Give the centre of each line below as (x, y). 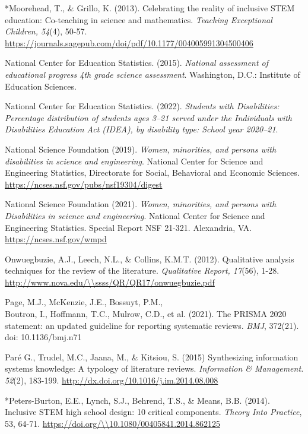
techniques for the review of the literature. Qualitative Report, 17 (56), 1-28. (142, 270)
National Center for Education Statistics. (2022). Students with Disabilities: (142, 106)
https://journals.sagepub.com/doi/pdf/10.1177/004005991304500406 (129, 42)
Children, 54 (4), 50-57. (46, 31)
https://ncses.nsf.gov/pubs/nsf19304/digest (84, 184)
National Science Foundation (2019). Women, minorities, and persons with (141, 149)
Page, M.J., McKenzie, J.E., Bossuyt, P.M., (84, 302)
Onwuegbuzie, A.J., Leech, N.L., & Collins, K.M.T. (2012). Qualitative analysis (150, 259)
